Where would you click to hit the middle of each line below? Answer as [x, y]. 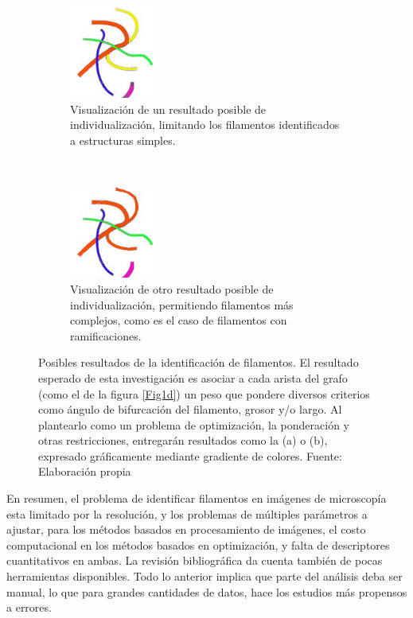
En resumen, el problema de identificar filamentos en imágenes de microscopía [197, 498]
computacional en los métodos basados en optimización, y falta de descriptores [198, 544]
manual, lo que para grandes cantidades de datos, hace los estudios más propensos [207, 591]
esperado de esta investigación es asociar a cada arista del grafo [193, 377]
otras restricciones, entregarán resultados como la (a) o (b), [183, 440]
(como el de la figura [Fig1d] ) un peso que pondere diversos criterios [204, 393]
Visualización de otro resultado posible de [172, 288]
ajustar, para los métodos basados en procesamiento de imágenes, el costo [186, 529]
